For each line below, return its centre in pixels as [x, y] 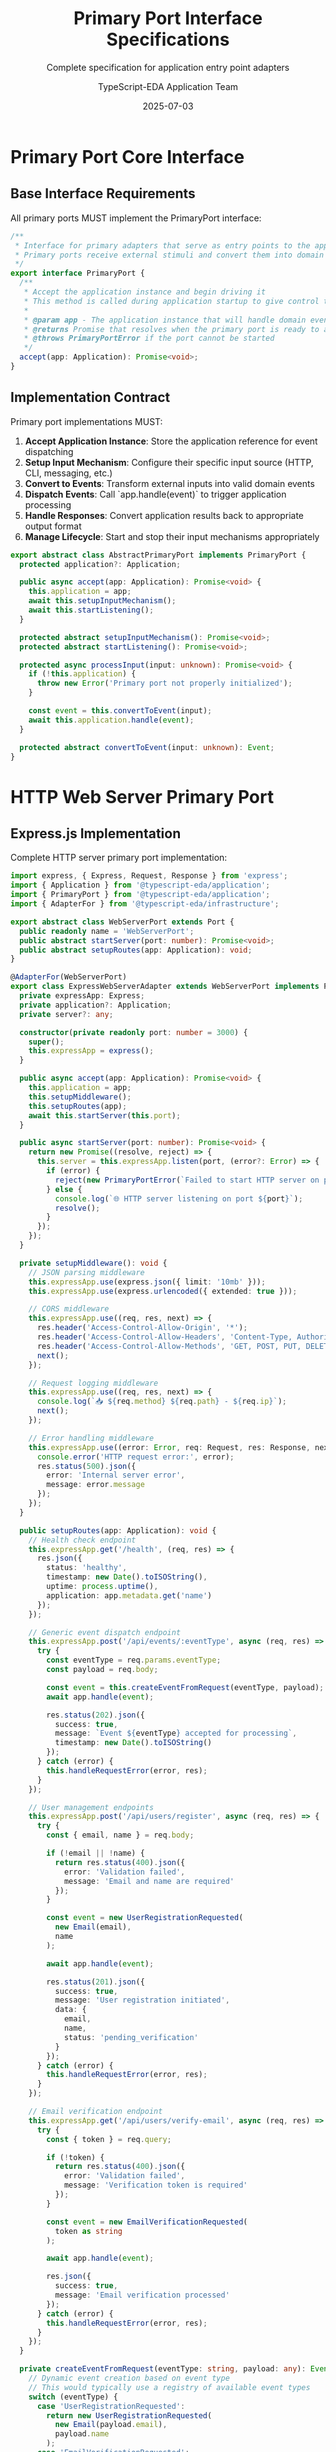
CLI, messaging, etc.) [68, 473]
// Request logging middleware [93, 1383]
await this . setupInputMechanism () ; [102, 601]
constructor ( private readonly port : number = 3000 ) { [133, 1032]
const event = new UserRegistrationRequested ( [145, 1918]
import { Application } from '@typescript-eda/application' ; [140, 885]
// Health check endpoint [82, 1540]
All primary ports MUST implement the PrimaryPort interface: [136, 218]
